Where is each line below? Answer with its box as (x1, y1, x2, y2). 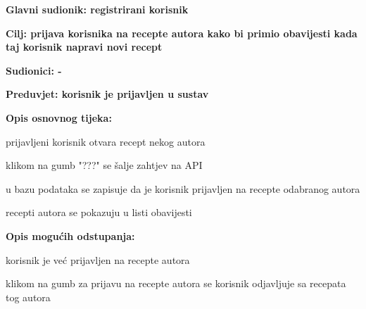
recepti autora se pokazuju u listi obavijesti (6, 205, 192, 220)
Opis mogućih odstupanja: (6, 228, 135, 243)
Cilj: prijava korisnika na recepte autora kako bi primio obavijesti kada (6, 25, 358, 40)
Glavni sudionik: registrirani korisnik (6, 2, 189, 16)
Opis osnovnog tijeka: (6, 110, 112, 125)
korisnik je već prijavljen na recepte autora (6, 252, 190, 267)
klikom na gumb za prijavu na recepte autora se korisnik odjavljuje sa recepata (6, 276, 346, 291)
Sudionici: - (6, 63, 62, 77)
